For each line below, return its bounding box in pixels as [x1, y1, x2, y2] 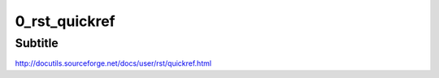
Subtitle [15, 36, 59, 50]
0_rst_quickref [15, 12, 115, 30]
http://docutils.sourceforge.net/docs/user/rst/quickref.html [15, 58, 211, 68]
